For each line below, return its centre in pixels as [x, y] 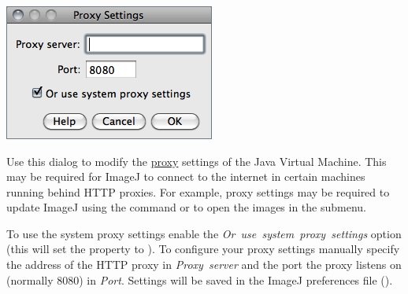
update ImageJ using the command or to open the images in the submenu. [187, 207]
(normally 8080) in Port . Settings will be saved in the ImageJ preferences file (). [200, 279]
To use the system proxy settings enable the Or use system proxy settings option [204, 233]
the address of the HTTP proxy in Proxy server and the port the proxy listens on [204, 265]
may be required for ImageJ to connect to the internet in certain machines [186, 176]
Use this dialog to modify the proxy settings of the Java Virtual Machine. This [197, 161]
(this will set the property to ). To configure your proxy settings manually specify [203, 249]
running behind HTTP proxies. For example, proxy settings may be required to [198, 191]
